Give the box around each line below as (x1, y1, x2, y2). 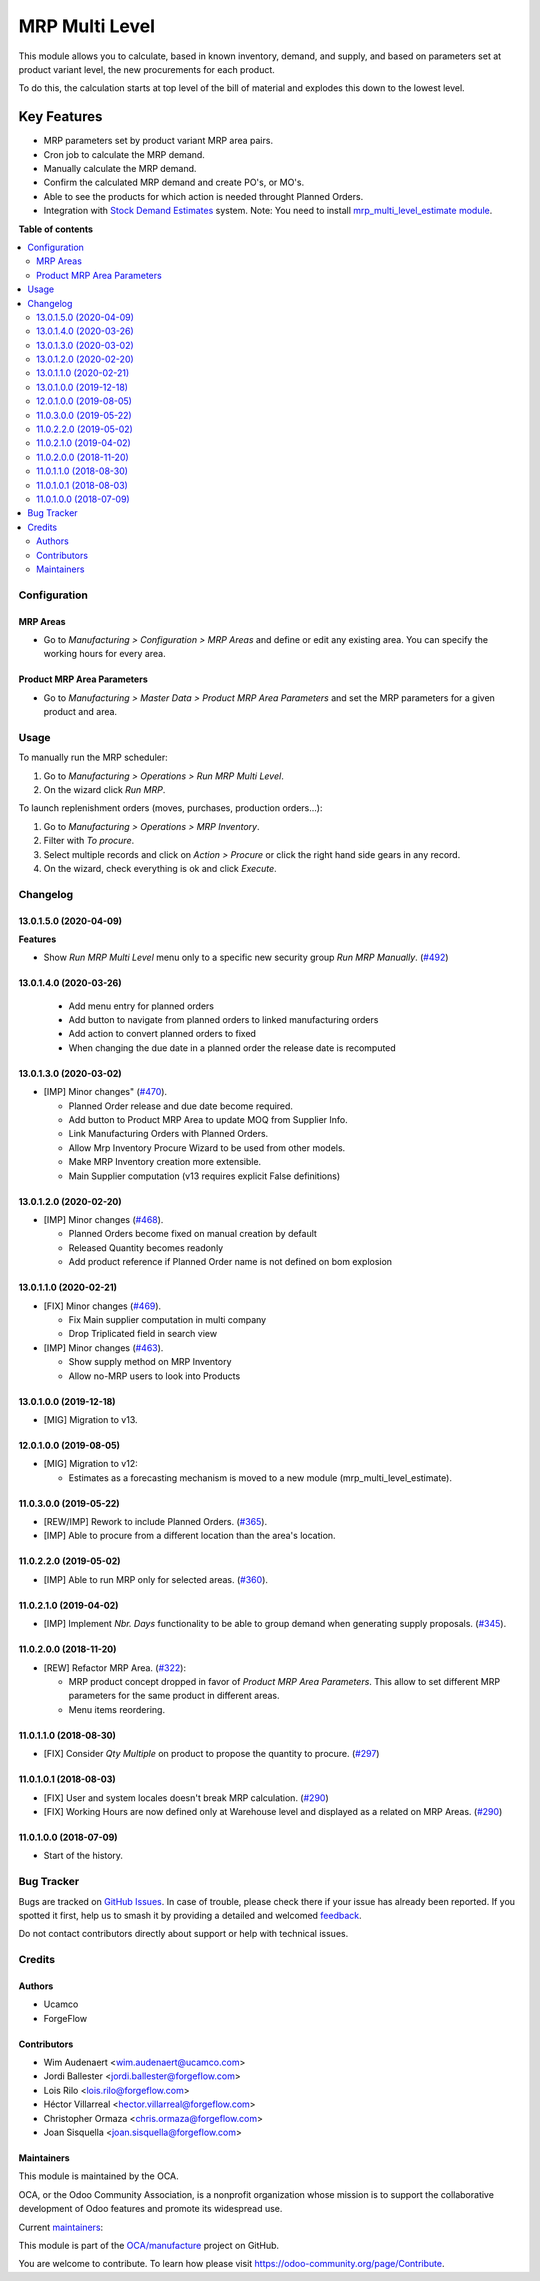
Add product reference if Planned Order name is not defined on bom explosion (68, 1256, 393, 1268)
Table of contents (18, 223, 94, 235)
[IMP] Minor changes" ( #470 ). (43, 1086, 168, 1098)
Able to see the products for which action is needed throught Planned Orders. (43, 190, 364, 202)
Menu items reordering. (68, 1703, 165, 1715)
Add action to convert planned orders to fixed (68, 1028, 257, 1040)
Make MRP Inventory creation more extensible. (68, 1156, 262, 1168)
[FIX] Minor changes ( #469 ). (43, 1300, 162, 1312)
